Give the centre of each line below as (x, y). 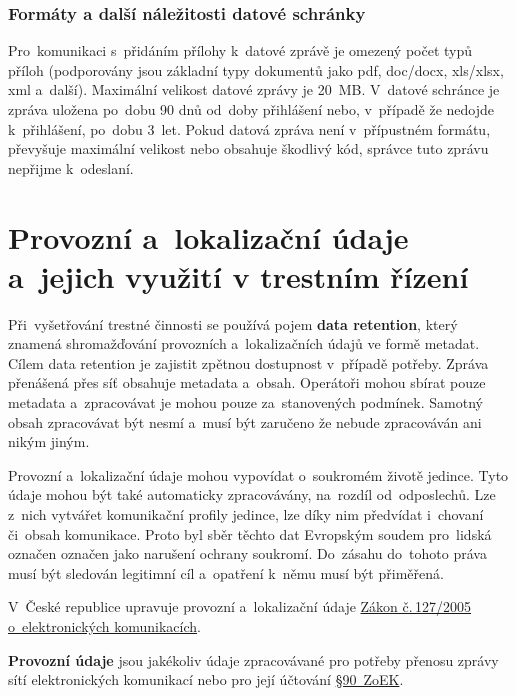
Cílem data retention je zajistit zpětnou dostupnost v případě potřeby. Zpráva (248, 362)
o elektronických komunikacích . (104, 626)
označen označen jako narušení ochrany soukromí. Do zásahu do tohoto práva (247, 553)
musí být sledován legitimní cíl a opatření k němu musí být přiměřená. (226, 572)
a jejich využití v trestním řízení (238, 275)
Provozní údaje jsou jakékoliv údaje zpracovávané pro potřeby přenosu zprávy (253, 659)
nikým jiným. (49, 441)
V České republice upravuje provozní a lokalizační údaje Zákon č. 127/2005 (239, 606)
